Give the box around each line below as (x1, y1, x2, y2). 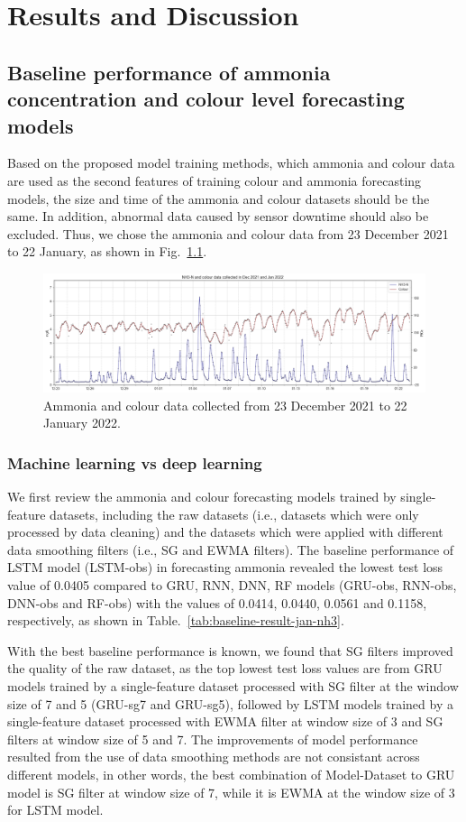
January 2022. (43, 413, 121, 432)
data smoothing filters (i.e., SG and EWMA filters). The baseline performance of (7, 540, 454, 559)
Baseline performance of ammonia (7, 58, 331, 86)
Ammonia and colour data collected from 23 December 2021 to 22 (43, 395, 407, 414)
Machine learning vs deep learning (7, 451, 262, 474)
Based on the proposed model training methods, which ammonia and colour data (7, 153, 455, 172)
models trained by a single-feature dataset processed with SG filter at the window (7, 676, 459, 695)
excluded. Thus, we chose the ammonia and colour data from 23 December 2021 (7, 224, 449, 243)
